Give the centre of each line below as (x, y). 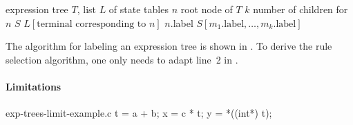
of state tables (139, 9)
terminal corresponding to (92, 24)
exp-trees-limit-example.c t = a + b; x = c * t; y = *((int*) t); (139, 113)
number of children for (300, 9)
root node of (207, 9)
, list (86, 9)
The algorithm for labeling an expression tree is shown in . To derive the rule (169, 46)
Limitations (34, 86)
